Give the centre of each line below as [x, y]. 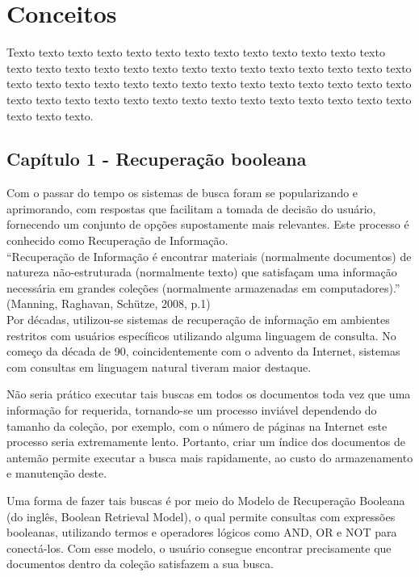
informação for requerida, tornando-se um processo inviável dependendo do [192, 410]
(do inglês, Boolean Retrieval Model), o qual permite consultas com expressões [201, 516]
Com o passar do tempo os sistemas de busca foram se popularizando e [182, 193]
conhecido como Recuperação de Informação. [117, 240]
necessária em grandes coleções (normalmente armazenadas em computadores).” [203, 287]
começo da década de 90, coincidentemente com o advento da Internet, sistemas [203, 351]
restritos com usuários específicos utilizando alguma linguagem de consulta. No [201, 335]
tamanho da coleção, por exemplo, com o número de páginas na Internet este [197, 425]
